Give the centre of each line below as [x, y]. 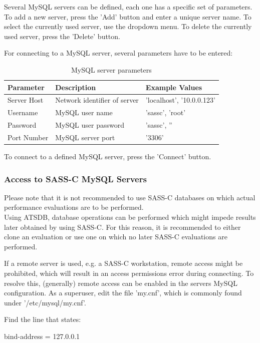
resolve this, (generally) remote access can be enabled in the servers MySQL [121, 283]
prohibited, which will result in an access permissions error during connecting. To [129, 273]
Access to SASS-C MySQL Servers [75, 179]
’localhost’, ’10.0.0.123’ [180, 100]
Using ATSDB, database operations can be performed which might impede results [130, 217]
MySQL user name [84, 112]
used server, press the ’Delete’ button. [62, 36]
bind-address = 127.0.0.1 [42, 336]
